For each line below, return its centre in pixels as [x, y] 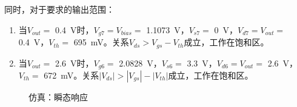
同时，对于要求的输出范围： [59, 9]
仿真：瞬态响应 [58, 96]
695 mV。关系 [101, 42]
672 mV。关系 [72, 75]
